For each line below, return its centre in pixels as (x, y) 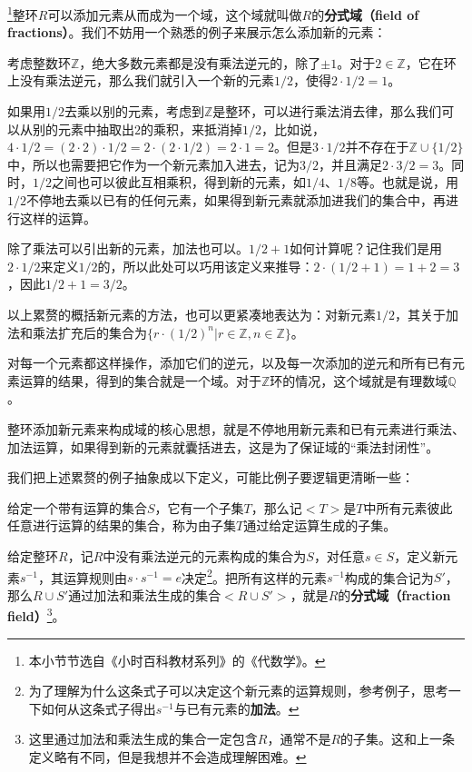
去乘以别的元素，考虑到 (134, 111)
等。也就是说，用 (408, 182)
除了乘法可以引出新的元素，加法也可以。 (128, 248)
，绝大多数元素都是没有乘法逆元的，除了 (200, 62)
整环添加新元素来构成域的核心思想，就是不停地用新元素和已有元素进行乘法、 (236, 428)
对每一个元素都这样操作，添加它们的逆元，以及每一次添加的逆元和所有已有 (230, 363)
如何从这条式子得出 (98, 708)
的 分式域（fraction (394, 594)
